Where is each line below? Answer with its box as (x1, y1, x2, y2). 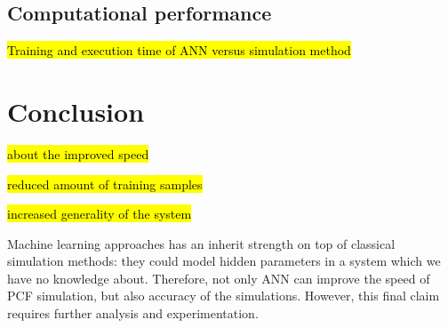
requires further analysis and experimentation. (7, 304, 259, 323)
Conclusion (7, 92, 145, 129)
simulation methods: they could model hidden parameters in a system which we (7, 252, 441, 270)
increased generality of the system (7, 204, 192, 223)
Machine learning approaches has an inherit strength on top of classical (7, 234, 396, 252)
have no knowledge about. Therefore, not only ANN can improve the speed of (7, 268, 430, 287)
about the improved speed (7, 144, 149, 163)
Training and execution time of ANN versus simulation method (7, 41, 351, 60)
